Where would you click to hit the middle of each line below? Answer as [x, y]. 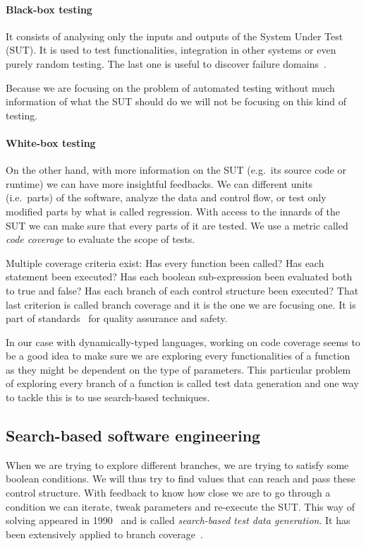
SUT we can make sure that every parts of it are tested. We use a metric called [177, 225]
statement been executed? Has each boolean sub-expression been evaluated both [179, 277]
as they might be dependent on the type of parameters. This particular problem [178, 369]
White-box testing [51, 142]
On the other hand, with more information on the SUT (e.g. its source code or [176, 170]
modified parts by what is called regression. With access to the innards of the [173, 211]
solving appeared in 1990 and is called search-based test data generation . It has [178, 520]
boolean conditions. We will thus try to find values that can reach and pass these [181, 479]
